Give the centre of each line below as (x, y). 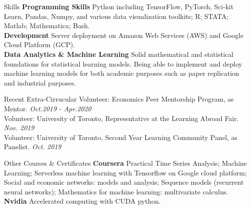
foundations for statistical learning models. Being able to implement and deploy (123, 63)
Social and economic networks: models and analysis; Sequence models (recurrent (124, 182)
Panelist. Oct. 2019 (33, 147)
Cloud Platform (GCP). (40, 44)
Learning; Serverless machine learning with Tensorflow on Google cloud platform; (125, 172)
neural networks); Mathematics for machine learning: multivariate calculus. (116, 191)
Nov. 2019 (19, 128)
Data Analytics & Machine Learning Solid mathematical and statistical (119, 54)
